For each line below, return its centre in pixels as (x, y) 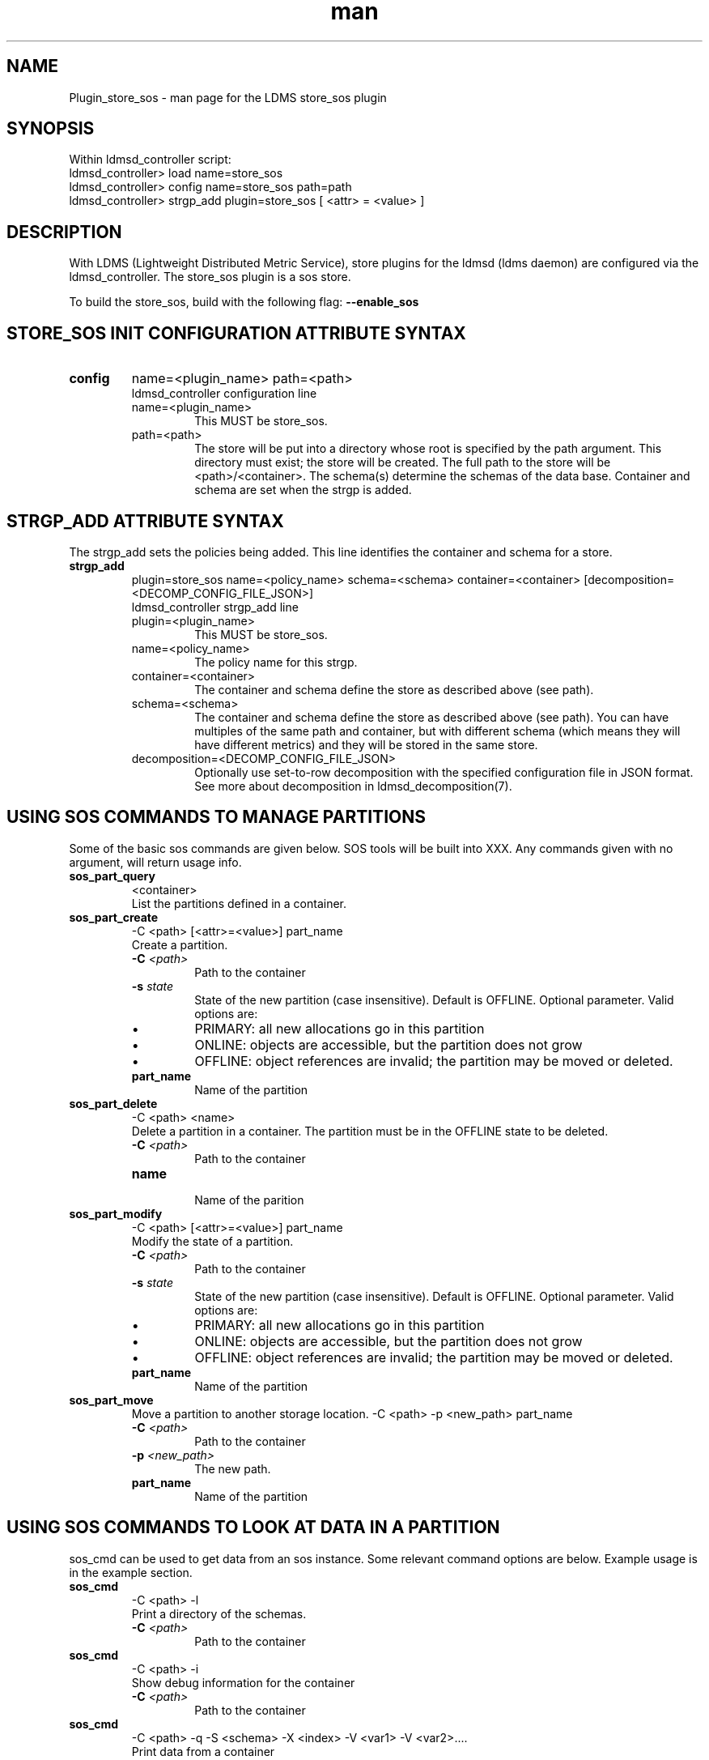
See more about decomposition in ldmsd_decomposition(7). (353, 786)
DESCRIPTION (64, 232)
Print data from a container (203, 1751)
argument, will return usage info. (155, 862)
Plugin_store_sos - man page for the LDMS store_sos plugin (228, 97)
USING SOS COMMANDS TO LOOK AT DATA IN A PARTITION (253, 1528)
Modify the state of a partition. (212, 1241)
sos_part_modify (116, 1213)
